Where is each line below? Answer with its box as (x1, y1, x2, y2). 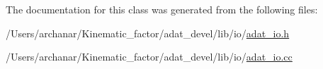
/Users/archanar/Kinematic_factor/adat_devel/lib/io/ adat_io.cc (6, 49, 293, 64)
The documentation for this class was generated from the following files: (6, 2, 318, 16)
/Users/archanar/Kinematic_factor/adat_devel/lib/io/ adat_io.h (6, 25, 290, 40)
